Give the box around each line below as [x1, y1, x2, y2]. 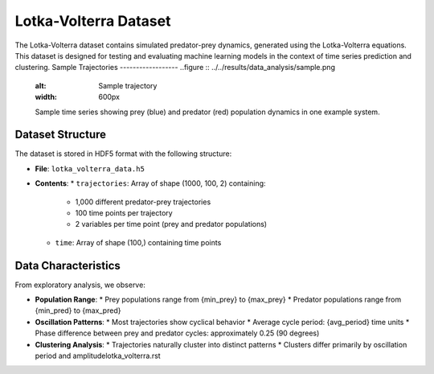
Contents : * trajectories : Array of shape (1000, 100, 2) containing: [35, 179, 266, 188]
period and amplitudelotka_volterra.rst [35, 351, 161, 360]
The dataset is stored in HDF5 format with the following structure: [14, 149, 232, 158]
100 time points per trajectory [75, 208, 173, 217]
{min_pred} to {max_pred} [35, 306, 121, 315]
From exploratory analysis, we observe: [14, 280, 146, 290]
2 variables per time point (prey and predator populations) [75, 220, 268, 229]
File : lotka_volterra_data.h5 [35, 163, 145, 173]
